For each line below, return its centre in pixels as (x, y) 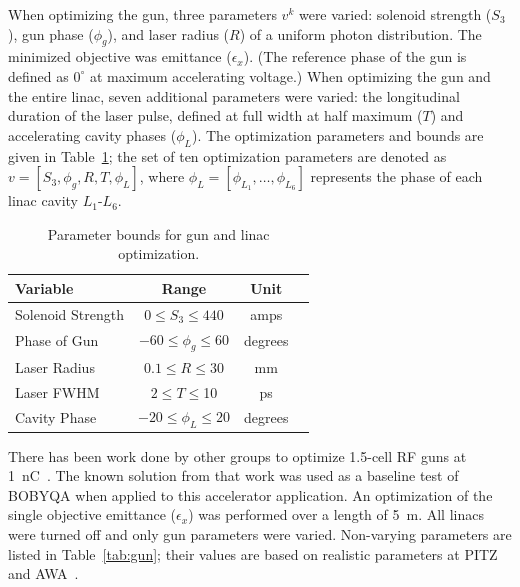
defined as (38, 75)
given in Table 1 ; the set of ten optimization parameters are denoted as (227, 155)
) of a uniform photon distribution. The (360, 33)
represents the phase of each (396, 176)
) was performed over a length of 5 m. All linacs (336, 514)
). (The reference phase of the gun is (355, 56)
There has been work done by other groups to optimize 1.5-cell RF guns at (237, 455)
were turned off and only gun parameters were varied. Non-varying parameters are (260, 534)
